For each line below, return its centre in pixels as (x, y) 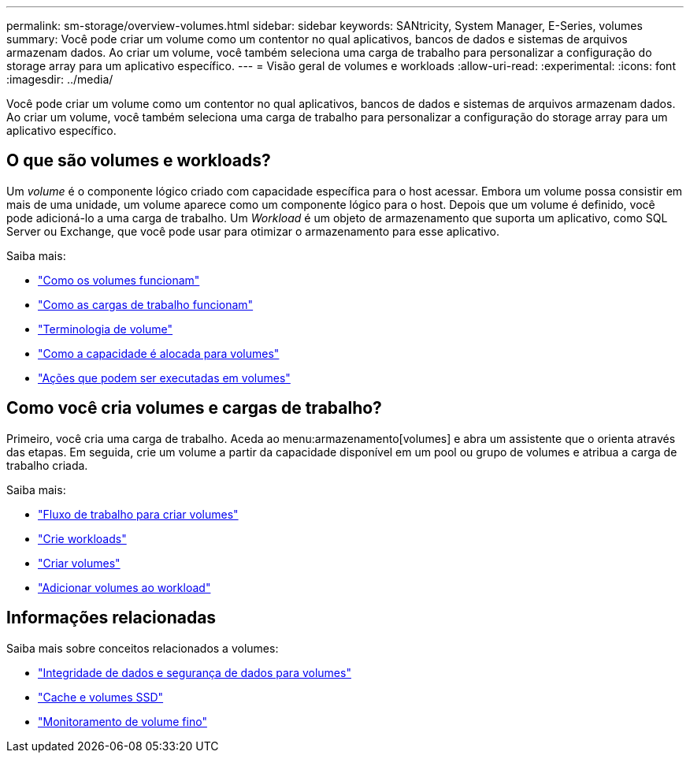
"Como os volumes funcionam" (119, 280)
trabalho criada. (47, 465)
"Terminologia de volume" (106, 329)
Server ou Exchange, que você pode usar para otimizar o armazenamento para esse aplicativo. (253, 231)
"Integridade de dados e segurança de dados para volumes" (195, 672)
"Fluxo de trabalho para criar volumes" (138, 514)
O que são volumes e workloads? (139, 161)
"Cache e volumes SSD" (101, 697)
